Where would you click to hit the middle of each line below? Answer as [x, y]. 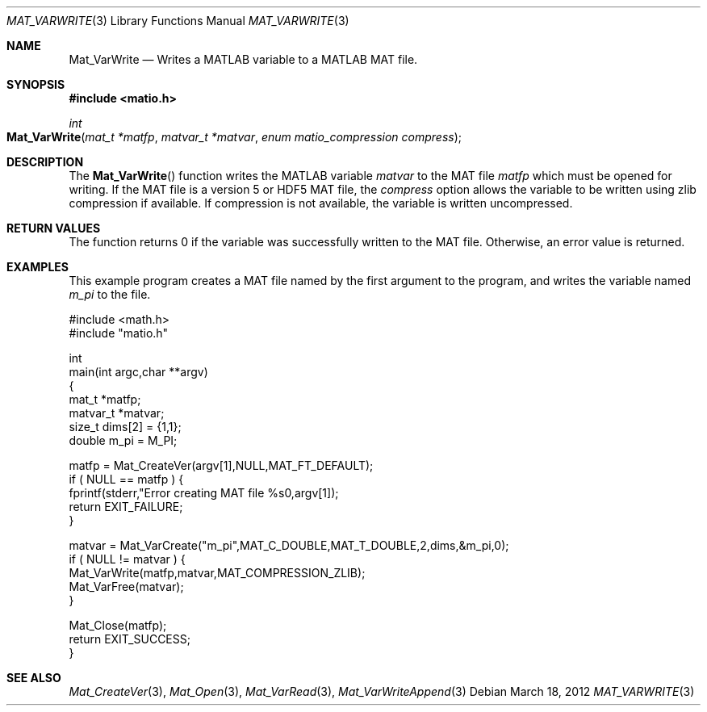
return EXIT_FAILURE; [126, 507]
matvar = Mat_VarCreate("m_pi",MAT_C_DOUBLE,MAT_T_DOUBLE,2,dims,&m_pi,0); [289, 545]
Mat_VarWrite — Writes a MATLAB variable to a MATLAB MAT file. [243, 59]
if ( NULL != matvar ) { [127, 559]
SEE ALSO [34, 678]
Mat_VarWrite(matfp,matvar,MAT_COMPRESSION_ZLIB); [217, 573]
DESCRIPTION [45, 162]
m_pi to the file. [110, 294]
